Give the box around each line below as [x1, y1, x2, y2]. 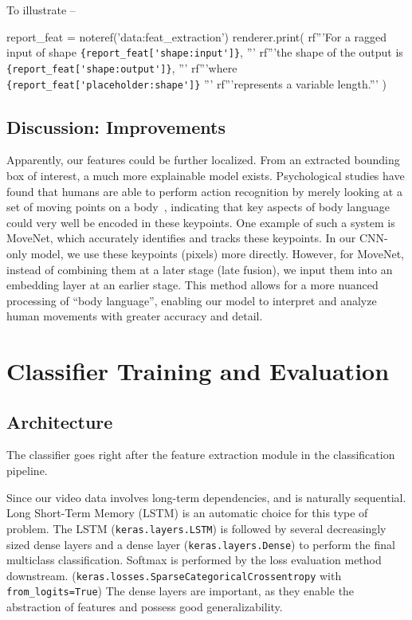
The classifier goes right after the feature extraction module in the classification [6, 446, 395, 463]
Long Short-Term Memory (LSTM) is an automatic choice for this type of [6, 504, 368, 521]
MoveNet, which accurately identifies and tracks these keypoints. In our [6, 230, 356, 246]
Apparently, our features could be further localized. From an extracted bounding [6, 151, 400, 168]
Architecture [6, 409, 113, 434]
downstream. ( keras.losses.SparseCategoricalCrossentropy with [6, 567, 342, 583]
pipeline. [6, 462, 48, 479]
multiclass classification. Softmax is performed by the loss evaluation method [6, 551, 382, 568]
